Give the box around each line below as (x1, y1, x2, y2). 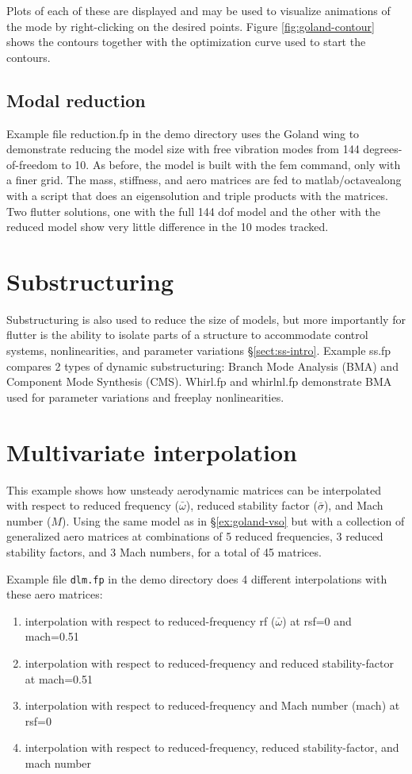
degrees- (363, 141, 402, 157)
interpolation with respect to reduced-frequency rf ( (25, 612, 276, 629)
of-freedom (6, 156, 58, 172)
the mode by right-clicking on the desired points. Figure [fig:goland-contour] (6, 17, 375, 34)
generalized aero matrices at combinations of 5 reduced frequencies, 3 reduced (6, 528, 383, 545)
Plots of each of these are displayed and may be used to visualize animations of (6, 2, 391, 18)
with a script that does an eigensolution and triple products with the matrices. (6, 187, 389, 203)
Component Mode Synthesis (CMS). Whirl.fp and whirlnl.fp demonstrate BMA (6, 373, 392, 390)
